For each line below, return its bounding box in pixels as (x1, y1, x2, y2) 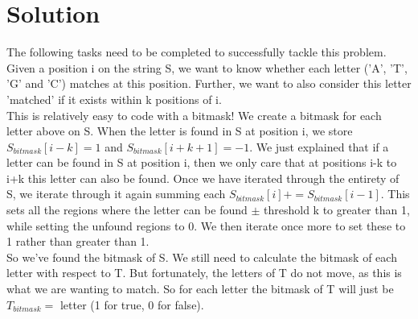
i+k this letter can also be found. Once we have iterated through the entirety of (6, 169, 400, 186)
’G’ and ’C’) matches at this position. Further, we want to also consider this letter (6, 75, 412, 92)
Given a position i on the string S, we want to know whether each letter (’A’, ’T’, (6, 59, 408, 76)
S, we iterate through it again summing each (6, 185, 226, 202)
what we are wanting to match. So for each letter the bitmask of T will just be (6, 280, 394, 297)
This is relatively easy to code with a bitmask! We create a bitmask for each (6, 106, 382, 123)
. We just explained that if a (249, 138, 389, 155)
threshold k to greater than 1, (264, 201, 410, 218)
